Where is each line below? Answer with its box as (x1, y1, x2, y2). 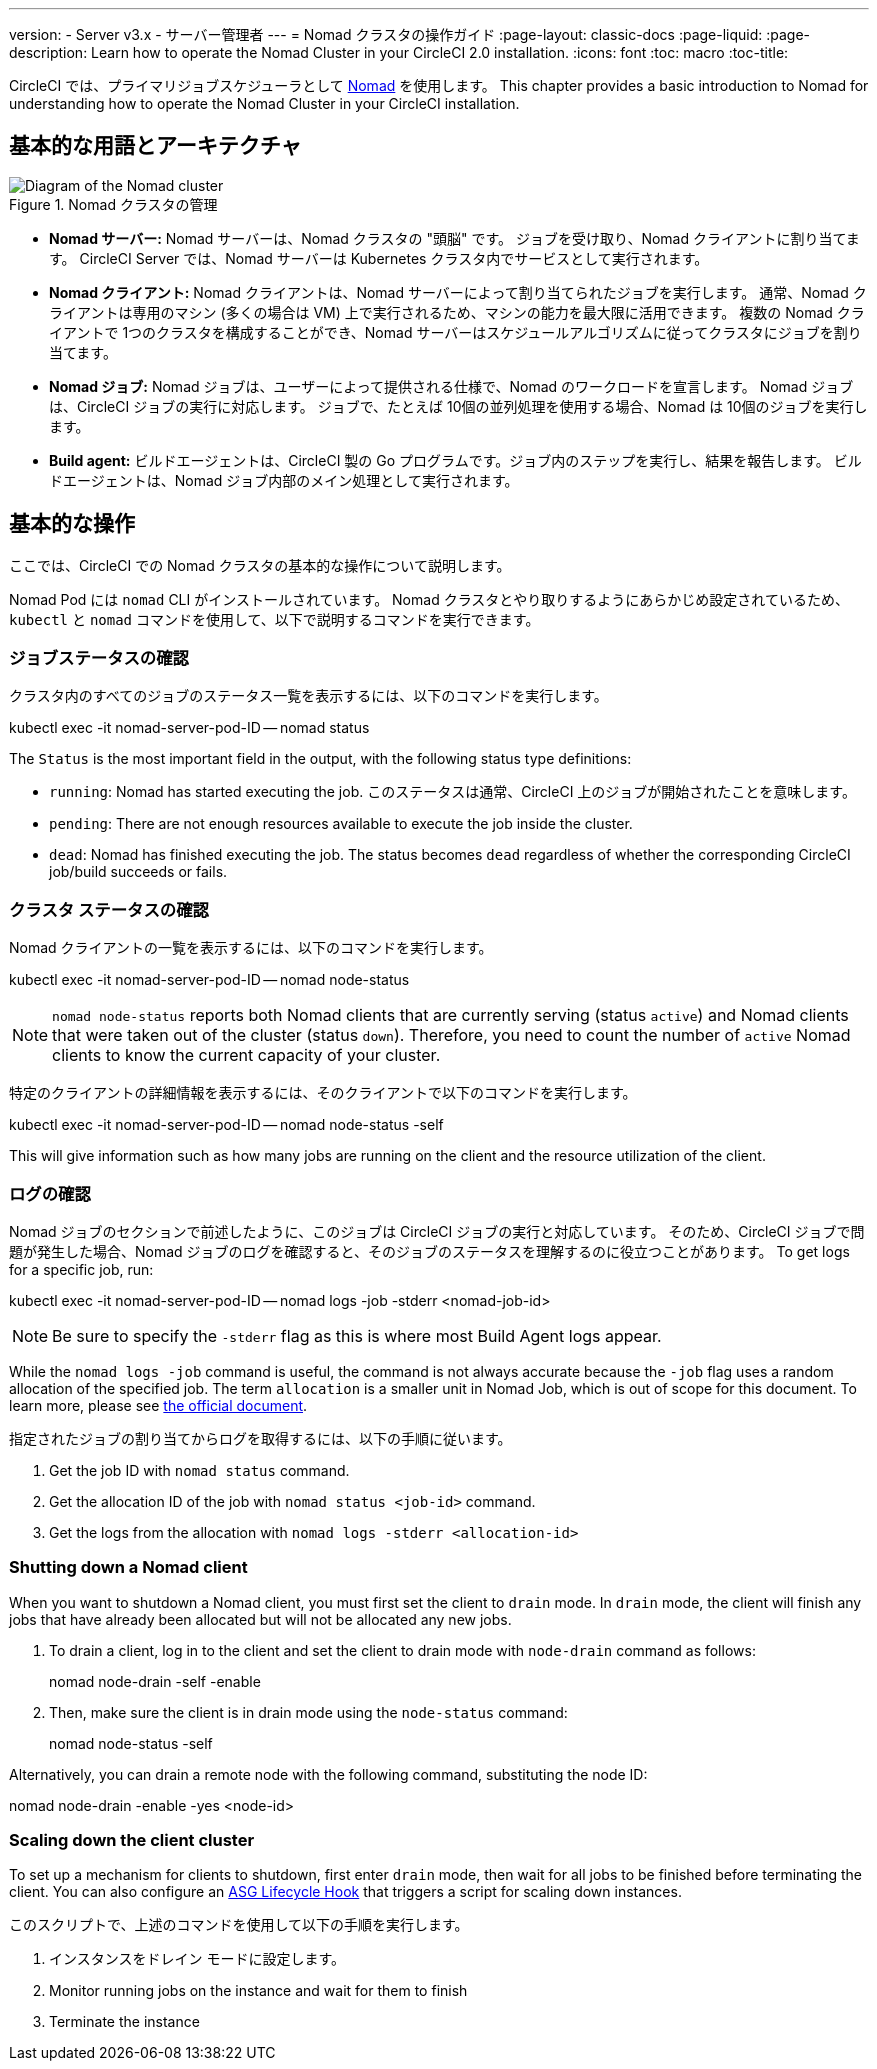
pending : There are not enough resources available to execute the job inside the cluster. (49, 815, 633, 833)
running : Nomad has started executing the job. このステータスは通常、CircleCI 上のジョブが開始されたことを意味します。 (49, 783, 856, 801)
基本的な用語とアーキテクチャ (9, 133, 302, 159)
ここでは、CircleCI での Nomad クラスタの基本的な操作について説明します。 (9, 556, 511, 574)
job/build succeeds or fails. (49, 863, 228, 881)
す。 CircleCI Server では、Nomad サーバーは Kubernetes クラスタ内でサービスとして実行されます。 (49, 249, 709, 267)
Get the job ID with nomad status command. (49, 1461, 350, 1479)
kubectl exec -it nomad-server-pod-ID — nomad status (9, 719, 370, 737)
